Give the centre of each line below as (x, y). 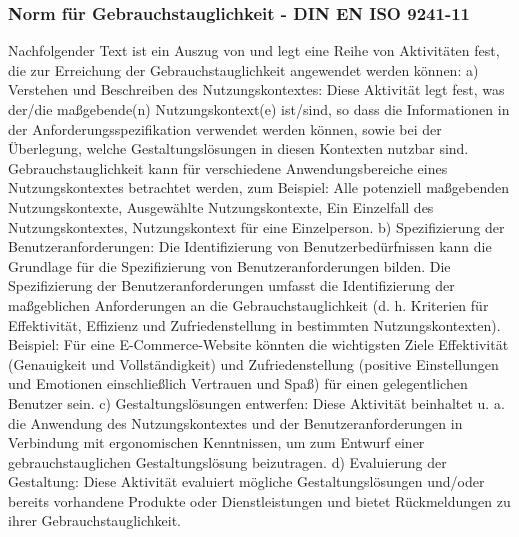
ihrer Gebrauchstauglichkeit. (94, 520)
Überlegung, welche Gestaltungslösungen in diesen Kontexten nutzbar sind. (238, 148)
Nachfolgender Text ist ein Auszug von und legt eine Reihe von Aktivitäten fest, (254, 50)
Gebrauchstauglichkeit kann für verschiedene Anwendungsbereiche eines (228, 167)
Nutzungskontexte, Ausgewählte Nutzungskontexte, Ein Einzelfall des (221, 206)
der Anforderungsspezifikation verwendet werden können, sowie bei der (225, 128)
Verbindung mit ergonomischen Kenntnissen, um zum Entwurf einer (216, 442)
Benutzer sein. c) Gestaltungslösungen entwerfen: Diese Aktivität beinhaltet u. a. (256, 402)
